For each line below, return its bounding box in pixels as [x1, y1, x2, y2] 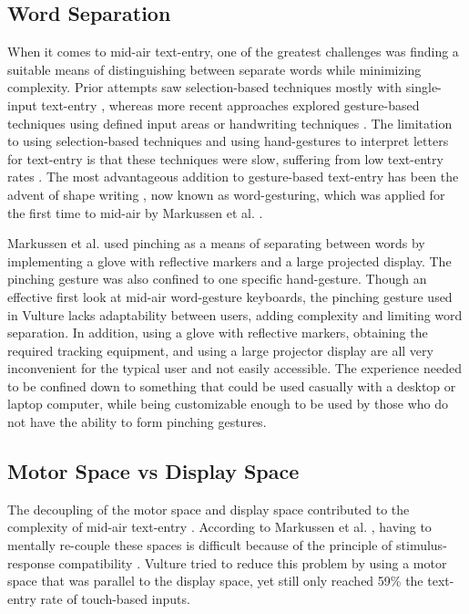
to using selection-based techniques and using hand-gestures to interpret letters [7, 131, 449, 151]
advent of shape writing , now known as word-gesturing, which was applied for [7, 184, 445, 203]
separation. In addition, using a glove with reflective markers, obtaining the [7, 323, 428, 342]
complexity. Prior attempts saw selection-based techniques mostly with [7, 78, 403, 97]
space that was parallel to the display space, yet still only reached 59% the [7, 571, 423, 590]
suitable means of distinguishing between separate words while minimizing [7, 59, 422, 78]
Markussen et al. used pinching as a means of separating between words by [7, 234, 425, 253]
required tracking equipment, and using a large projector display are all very [7, 340, 433, 359]
